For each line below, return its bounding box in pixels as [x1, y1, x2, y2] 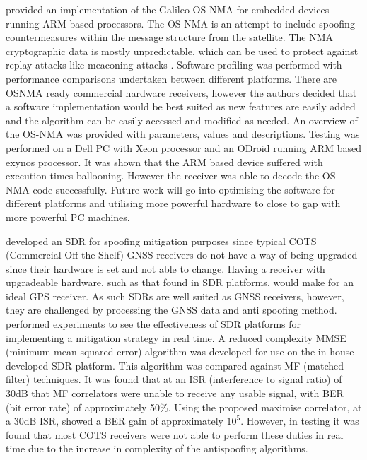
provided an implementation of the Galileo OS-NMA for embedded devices [6, 2, 330, 16]
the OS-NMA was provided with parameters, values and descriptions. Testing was [6, 126, 360, 141]
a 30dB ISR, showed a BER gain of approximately [6, 413, 223, 428]
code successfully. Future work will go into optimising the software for [33, 182, 335, 196]
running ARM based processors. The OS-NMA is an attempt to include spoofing [6, 16, 355, 30]
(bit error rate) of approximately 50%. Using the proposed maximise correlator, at [6, 399, 362, 414]
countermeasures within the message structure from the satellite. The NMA [6, 30, 333, 45]
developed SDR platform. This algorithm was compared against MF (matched [6, 358, 344, 372]
